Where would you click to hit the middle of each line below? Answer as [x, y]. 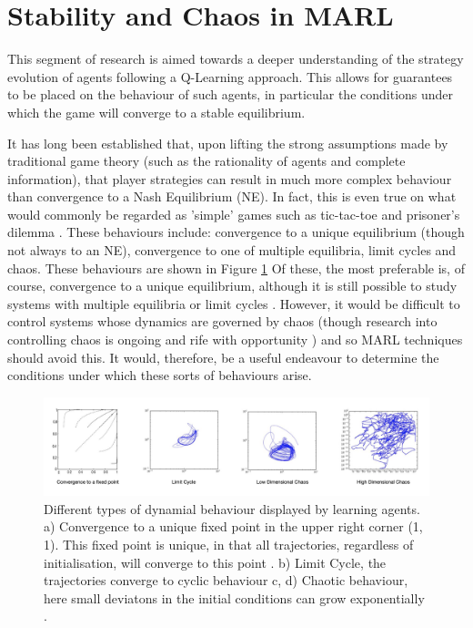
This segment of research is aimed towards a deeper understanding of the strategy [236, 59]
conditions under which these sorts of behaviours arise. [160, 375]
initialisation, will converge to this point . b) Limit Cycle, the [215, 562]
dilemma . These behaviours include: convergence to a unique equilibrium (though [236, 232]
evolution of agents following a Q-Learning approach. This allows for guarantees [230, 76]
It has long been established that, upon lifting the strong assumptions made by [228, 143]
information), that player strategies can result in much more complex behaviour [230, 178]
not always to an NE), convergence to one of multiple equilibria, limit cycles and [232, 250]
